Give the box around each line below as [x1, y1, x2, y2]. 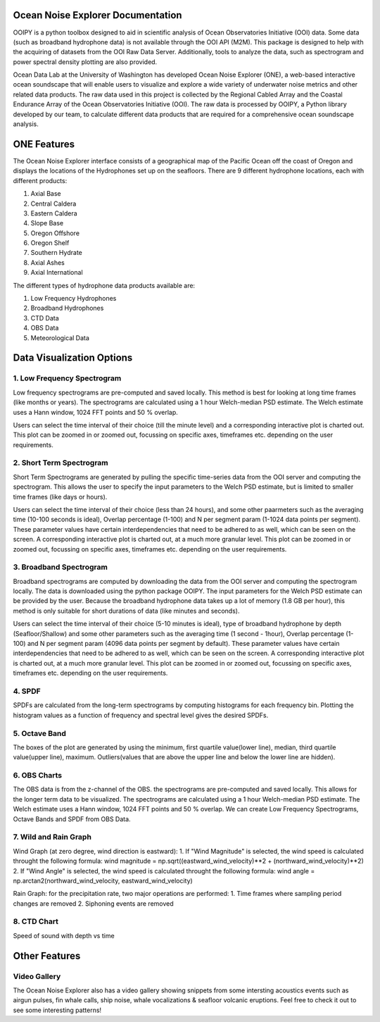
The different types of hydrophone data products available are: [13, 281, 196, 289]
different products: [13, 176, 68, 185]
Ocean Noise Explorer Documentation [13, 9, 182, 21]
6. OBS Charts [13, 771, 63, 780]
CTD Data [30, 313, 59, 322]
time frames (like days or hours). [13, 492, 108, 501]
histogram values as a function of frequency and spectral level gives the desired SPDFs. [13, 711, 269, 719]
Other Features [13, 949, 81, 961]
